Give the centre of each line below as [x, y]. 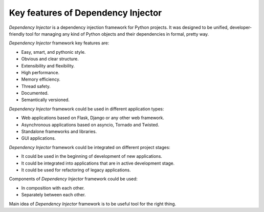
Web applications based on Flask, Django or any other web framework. [93, 118]
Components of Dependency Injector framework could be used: [73, 179]
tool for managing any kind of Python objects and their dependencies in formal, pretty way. [117, 34]
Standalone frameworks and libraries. [59, 131]
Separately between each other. [54, 195]
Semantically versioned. [45, 100]
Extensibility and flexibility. [48, 65]
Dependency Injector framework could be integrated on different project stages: [90, 147]
